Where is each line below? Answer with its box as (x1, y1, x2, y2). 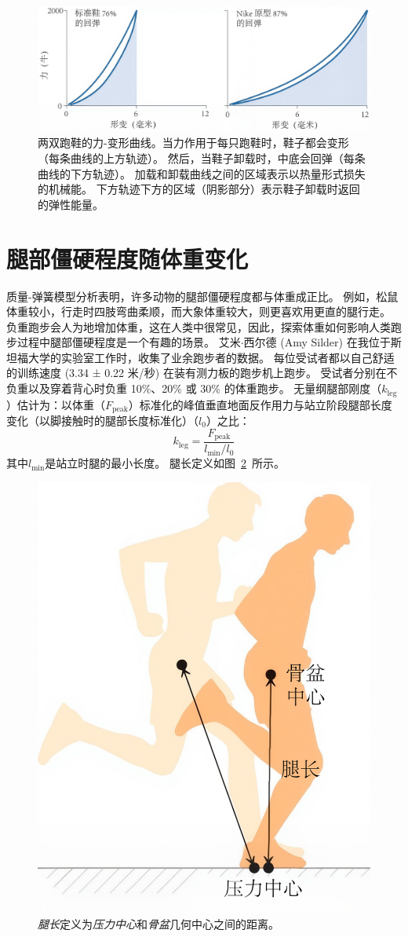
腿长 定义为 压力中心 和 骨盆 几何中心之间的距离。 (38, 916, 279, 932)
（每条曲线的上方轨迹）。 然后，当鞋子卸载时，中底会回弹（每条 (38, 150, 366, 167)
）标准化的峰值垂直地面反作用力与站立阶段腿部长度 (128, 396, 392, 412)
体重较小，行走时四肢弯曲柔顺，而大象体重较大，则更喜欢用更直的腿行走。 (6, 303, 391, 320)
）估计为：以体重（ (6, 396, 105, 412)
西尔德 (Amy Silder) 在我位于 (243, 334, 391, 350)
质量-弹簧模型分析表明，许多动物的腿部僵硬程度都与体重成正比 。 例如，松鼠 (6, 287, 399, 304)
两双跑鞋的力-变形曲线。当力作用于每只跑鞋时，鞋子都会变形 (38, 134, 349, 151)
